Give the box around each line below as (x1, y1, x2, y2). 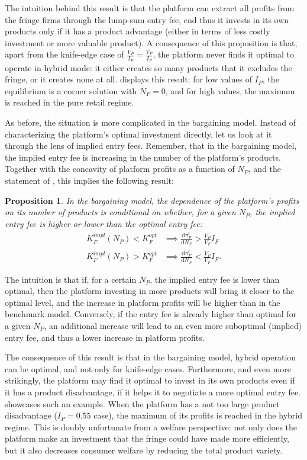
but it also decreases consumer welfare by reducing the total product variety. (5, 443, 283, 456)
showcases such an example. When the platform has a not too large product (5, 397, 280, 410)
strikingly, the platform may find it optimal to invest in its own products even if (5, 374, 295, 386)
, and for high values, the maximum (165, 84, 295, 97)
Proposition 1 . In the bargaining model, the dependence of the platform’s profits (5, 194, 299, 206)
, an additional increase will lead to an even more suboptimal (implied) (44, 319, 302, 331)
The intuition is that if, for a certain (5, 273, 137, 285)
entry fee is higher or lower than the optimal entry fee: (5, 217, 203, 229)
